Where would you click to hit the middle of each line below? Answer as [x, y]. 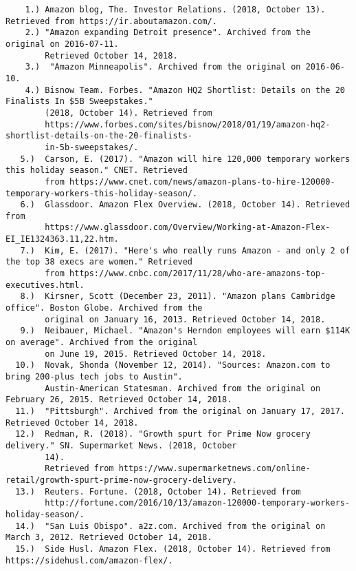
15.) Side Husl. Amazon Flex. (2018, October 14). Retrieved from [173, 549]
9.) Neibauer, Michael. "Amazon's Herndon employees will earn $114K [185, 331]
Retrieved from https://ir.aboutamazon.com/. [111, 21]
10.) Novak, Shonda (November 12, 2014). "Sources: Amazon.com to [173, 365]
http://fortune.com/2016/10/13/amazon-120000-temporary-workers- [198, 503]
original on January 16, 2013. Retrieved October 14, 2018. [185, 319]
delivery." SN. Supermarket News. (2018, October [121, 445]
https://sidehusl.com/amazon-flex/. [89, 560]
